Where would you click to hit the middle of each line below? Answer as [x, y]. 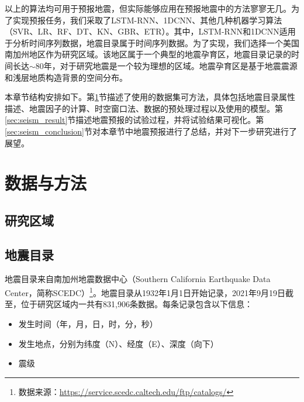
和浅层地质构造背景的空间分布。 [66, 77]
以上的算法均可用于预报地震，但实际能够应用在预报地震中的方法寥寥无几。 [148, 8]
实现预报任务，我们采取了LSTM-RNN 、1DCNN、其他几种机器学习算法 [147, 20]
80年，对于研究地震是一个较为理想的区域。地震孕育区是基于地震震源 [166, 65]
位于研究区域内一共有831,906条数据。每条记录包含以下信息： [137, 304]
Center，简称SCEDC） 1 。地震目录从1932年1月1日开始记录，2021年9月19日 [145, 292]
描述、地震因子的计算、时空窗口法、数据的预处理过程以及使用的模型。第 [144, 108]
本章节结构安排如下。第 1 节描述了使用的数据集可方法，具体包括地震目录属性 [150, 97]
